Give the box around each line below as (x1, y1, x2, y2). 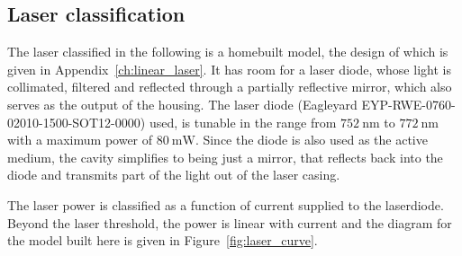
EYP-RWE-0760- (361, 94, 456, 113)
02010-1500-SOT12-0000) (7, 112, 146, 131)
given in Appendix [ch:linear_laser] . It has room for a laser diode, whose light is (7, 59, 451, 78)
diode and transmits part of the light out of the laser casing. (7, 165, 340, 184)
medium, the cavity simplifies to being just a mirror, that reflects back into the (7, 147, 443, 166)
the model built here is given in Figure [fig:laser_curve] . (7, 231, 318, 250)
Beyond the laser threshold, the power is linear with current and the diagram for (7, 213, 452, 232)
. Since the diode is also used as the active (195, 130, 428, 149)
